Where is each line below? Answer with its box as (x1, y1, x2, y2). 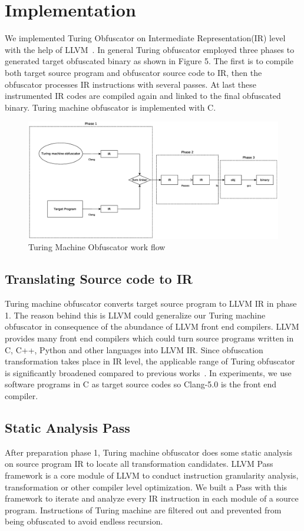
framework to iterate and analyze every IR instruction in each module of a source (5, 492, 299, 505)
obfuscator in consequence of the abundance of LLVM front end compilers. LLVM (5, 320, 299, 333)
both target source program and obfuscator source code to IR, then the (5, 66, 262, 78)
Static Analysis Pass (5, 418, 130, 436)
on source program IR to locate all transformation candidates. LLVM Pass (5, 457, 273, 470)
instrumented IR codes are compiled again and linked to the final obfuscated (5, 89, 281, 102)
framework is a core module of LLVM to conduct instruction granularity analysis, (5, 469, 299, 481)
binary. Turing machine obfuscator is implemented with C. (5, 101, 216, 113)
